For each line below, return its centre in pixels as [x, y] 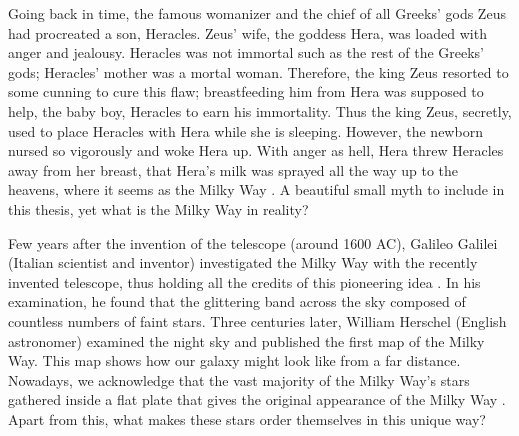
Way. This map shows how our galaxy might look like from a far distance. [234, 360]
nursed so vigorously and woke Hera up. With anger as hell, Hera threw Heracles [256, 150]
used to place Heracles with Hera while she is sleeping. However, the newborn [245, 130]
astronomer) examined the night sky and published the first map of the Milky [246, 340]
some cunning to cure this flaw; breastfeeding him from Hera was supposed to [246, 91]
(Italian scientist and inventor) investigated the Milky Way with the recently [243, 262]
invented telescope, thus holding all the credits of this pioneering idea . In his [244, 281]
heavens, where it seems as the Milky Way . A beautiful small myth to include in [256, 189]
